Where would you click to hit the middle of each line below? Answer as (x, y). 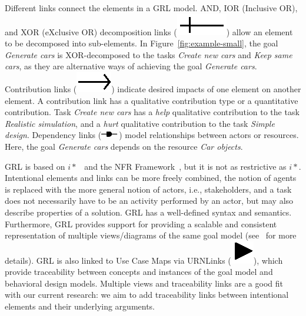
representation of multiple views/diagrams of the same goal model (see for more (151, 235)
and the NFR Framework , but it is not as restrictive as (185, 166)
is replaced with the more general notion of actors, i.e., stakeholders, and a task (148, 189)
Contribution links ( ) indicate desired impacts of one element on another (153, 88)
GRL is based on (35, 166)
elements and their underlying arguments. (80, 306)
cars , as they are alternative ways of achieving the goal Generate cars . (131, 66)
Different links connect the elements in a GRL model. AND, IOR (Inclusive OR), (151, 8)
